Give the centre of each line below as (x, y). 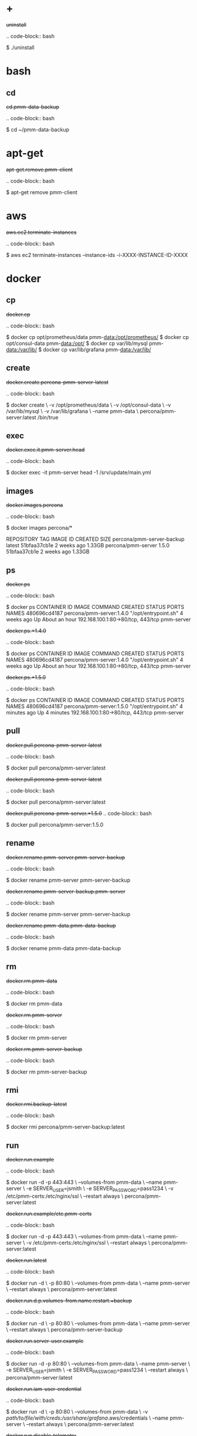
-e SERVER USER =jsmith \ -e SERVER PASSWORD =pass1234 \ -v (100, 1189)
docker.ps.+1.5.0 (26, 678)
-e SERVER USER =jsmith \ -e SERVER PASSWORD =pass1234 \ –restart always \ (97, 1370)
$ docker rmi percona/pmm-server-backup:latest (65, 1127)
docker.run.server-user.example (45, 1341)
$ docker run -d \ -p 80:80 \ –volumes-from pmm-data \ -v (77, 1411)
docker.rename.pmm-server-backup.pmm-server (66, 891)
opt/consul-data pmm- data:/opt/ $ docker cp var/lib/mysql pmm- (85, 343)
